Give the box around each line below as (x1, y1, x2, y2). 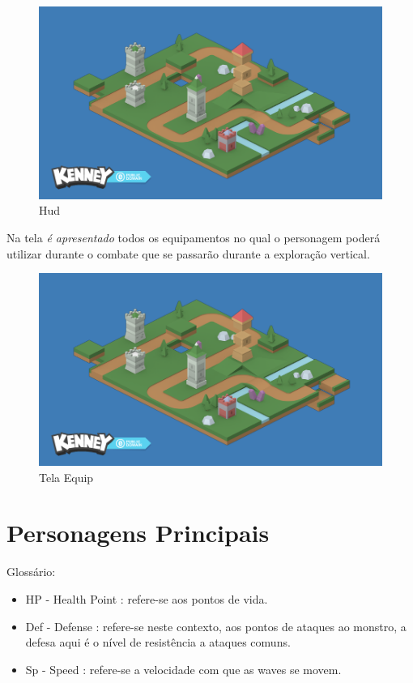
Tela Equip (39, 468, 94, 485)
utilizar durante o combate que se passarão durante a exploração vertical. (6, 245, 370, 262)
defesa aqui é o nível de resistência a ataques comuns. (25, 634, 291, 651)
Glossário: (6, 563, 56, 580)
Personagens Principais (6, 516, 270, 549)
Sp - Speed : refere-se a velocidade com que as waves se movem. (25, 660, 342, 677)
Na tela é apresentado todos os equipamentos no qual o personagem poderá (6, 229, 381, 246)
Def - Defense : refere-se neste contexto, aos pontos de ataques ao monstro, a (25, 617, 407, 634)
